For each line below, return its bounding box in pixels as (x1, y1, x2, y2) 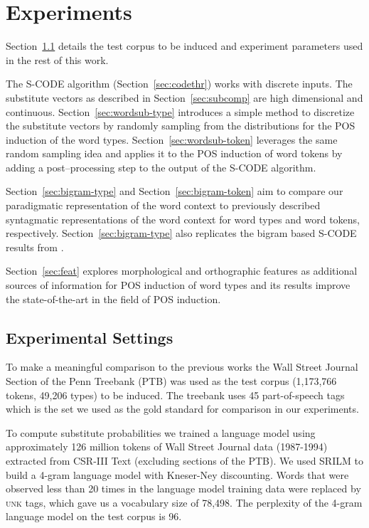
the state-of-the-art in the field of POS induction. (6, 291, 221, 306)
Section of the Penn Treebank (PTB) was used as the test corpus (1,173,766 (6, 374, 337, 389)
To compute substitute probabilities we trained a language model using (6, 425, 316, 440)
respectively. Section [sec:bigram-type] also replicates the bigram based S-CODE (6, 226, 357, 241)
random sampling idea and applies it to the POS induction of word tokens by (6, 146, 343, 161)
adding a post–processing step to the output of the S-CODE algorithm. (6, 159, 316, 174)
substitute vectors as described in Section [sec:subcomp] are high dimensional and (6, 90, 363, 105)
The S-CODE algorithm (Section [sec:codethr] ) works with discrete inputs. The (6, 76, 353, 91)
